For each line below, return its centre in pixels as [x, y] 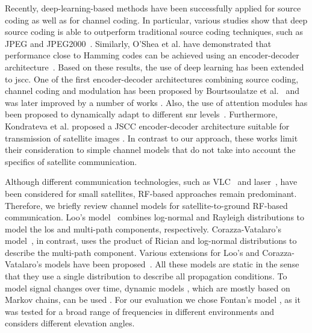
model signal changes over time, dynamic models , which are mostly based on [148, 288]
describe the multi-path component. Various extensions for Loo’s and [132, 252]
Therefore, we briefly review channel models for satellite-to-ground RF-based [146, 205]
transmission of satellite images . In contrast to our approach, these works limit [151, 138]
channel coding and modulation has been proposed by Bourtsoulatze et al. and [152, 91]
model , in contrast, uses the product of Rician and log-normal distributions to [151, 241]
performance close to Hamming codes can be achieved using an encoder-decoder [152, 55]
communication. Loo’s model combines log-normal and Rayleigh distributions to [155, 217]
